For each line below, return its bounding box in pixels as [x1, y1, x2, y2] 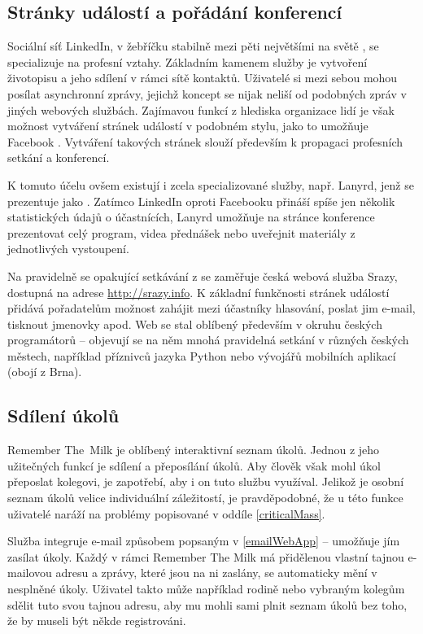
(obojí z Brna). [7, 363, 82, 380]
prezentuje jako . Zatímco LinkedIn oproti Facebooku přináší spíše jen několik [7, 192, 395, 209]
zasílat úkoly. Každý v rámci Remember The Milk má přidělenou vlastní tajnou [7, 548, 404, 565]
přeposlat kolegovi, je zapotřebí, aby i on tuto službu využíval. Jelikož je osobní [7, 473, 404, 490]
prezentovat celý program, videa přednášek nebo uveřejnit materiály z [7, 224, 355, 241]
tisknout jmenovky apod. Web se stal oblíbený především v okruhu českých [7, 315, 382, 332]
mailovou [7, 564, 52, 581]
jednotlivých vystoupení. [7, 240, 129, 257]
